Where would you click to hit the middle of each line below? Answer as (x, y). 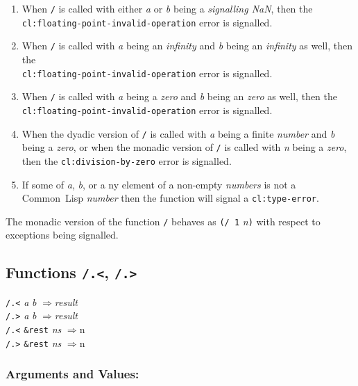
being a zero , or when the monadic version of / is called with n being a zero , (184, 147)
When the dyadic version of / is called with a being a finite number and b (178, 133)
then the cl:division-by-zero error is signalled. (127, 160)
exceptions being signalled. (62, 235)
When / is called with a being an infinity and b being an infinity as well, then (187, 46)
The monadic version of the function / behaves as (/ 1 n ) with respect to (163, 221)
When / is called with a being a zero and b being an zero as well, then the (180, 96)
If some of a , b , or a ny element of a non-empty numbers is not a (159, 184)
